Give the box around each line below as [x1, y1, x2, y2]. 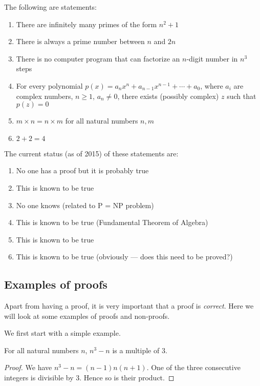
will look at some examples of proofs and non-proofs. [4, 310, 170, 321]
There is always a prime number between [16, 36, 145, 47]
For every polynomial [16, 80, 83, 91]
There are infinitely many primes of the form [16, 18, 157, 29]
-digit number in [186, 53, 238, 64]
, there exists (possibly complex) [117, 90, 219, 101]
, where [200, 80, 223, 91]
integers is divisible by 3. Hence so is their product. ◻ [4, 372, 175, 383]
